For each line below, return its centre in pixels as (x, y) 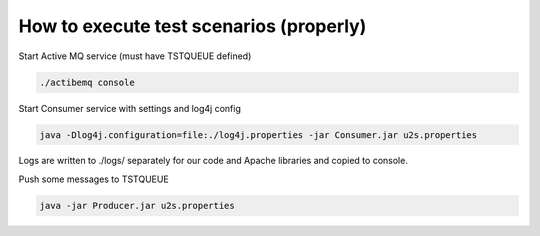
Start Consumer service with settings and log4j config (130, 108)
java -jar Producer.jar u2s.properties (137, 205)
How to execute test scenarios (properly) (192, 26)
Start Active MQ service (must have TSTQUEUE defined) (135, 56)
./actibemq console (87, 82)
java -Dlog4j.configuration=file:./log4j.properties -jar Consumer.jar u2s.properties (258, 134)
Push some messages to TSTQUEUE (93, 179)
